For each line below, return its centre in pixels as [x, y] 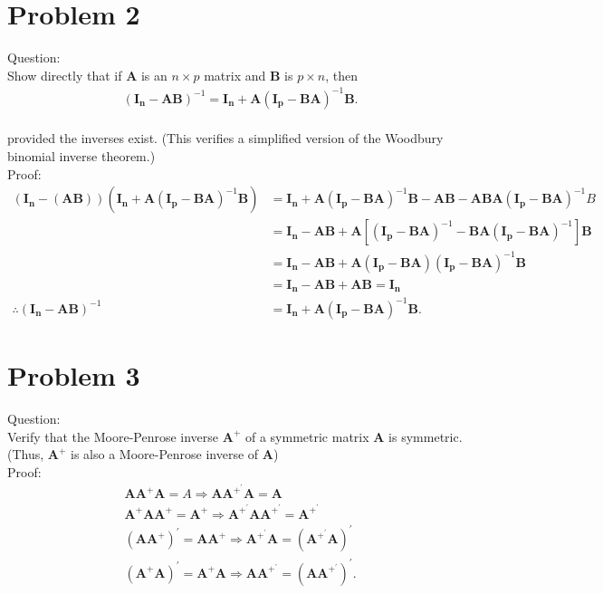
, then [341, 75]
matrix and [235, 75]
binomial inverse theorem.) [81, 156]
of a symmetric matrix [307, 436]
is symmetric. [426, 436]
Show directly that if [65, 75]
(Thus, [26, 454]
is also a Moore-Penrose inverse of [165, 454]
